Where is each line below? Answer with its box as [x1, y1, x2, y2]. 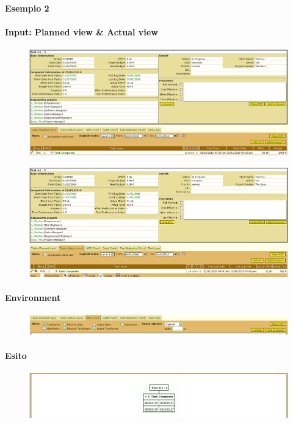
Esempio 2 [5, 1, 49, 14]
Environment [5, 291, 61, 303]
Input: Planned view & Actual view [5, 25, 158, 38]
